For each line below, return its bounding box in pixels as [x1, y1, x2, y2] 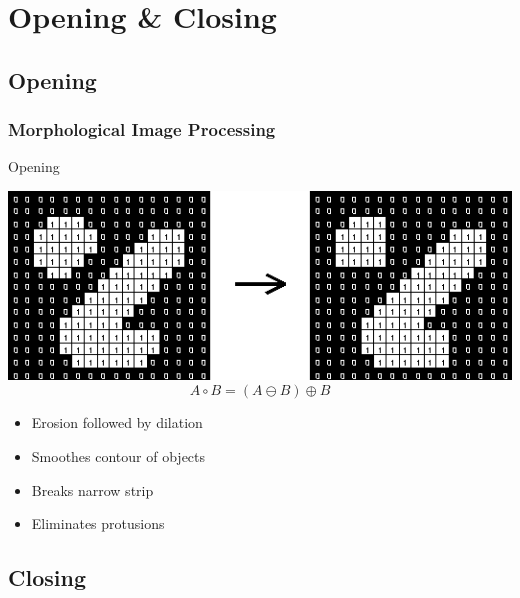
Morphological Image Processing [8, 117, 276, 142]
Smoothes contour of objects [31, 445, 206, 466]
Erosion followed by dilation [31, 412, 203, 433]
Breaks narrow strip [31, 479, 154, 500]
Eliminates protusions [31, 513, 165, 534]
